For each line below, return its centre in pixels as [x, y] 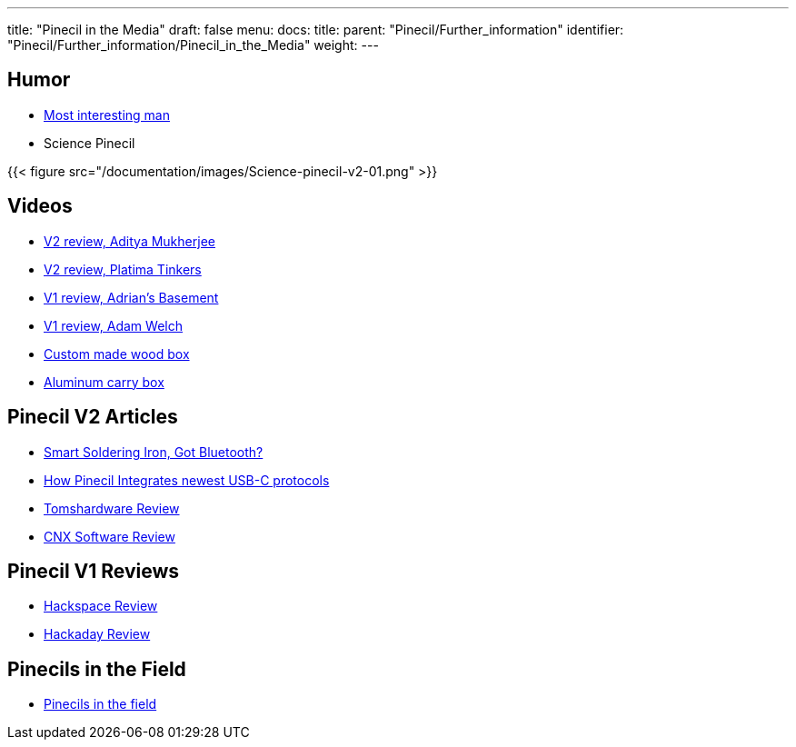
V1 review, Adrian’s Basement [131, 297]
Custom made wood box [117, 354]
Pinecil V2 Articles [93, 417]
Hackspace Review [101, 606]
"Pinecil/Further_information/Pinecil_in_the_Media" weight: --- [193, 45]
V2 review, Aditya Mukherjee [129, 241]
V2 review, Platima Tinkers [123, 269]
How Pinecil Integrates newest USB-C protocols [187, 480]
